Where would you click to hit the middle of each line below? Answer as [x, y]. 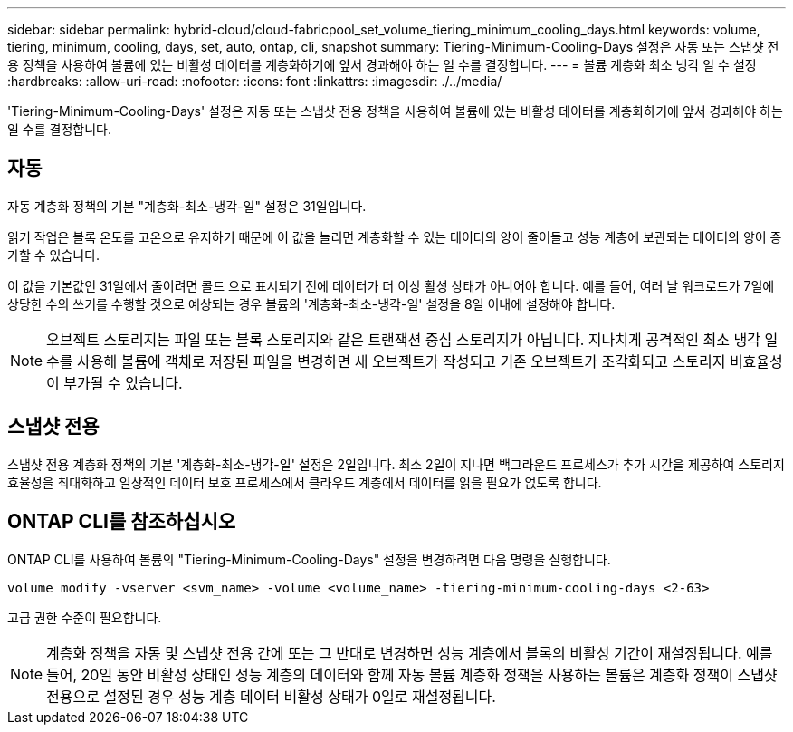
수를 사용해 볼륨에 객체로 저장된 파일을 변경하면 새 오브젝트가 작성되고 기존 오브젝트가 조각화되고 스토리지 [386, 361]
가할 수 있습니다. [54, 255]
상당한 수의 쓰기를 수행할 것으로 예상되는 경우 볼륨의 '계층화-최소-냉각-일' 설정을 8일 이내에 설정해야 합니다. [311, 303]
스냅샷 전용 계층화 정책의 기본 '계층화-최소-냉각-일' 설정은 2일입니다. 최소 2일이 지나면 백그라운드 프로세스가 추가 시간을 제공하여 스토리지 [396, 464]
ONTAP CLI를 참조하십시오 [122, 522]
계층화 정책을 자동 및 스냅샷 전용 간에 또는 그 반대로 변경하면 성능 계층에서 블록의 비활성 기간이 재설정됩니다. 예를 [410, 653]
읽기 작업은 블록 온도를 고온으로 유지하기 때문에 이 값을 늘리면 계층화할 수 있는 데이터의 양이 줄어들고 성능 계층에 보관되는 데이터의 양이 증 [395, 236]
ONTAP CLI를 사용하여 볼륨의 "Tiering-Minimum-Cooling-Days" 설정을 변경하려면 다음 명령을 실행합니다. [309, 559]
